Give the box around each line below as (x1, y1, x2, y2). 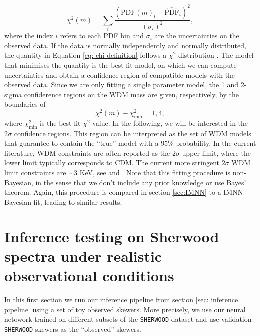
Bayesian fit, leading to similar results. (4, 196, 122, 207)
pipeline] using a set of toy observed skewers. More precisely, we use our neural (4, 304, 246, 314)
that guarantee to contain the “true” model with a (4, 138, 159, 148)
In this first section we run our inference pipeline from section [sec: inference (4, 294, 238, 304)
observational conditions (4, 265, 174, 285)
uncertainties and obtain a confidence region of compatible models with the (4, 69, 235, 80)
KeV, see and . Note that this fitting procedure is (79, 167, 230, 178)
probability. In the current (176, 138, 256, 148)
